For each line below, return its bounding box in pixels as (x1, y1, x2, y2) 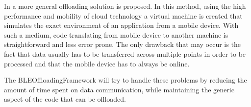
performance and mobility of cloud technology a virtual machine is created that (4, 10, 243, 21)
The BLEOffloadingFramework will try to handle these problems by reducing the (4, 75, 247, 85)
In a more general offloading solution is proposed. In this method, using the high (4, 1, 246, 11)
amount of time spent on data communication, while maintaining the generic (4, 84, 234, 94)
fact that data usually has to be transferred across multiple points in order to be (4, 48, 246, 59)
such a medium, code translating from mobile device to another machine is (4, 29, 228, 40)
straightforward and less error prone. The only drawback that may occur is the (4, 39, 241, 49)
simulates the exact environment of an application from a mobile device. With (4, 20, 239, 30)
